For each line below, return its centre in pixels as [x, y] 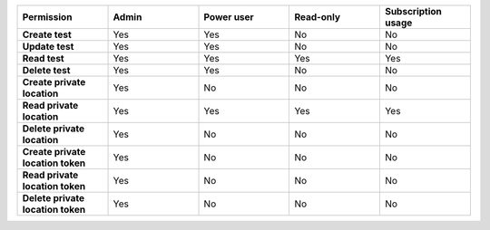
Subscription [413, 11]
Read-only [317, 17]
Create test [47, 34]
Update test [48, 47]
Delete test [46, 70]
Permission [47, 17]
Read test [43, 58]
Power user [229, 17]
